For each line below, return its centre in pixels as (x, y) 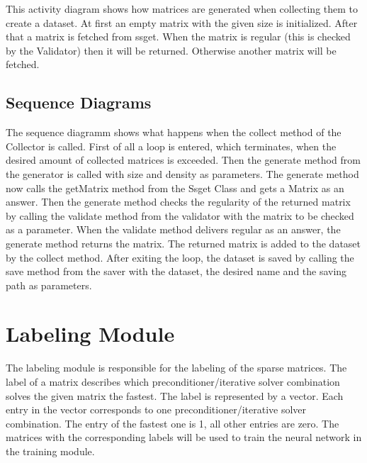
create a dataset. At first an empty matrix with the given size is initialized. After (182, 22)
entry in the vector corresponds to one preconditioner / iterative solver (156, 409)
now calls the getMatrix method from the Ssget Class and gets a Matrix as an (175, 188)
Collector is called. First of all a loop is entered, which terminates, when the (171, 146)
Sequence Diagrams (79, 102)
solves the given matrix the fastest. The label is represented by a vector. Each (175, 395)
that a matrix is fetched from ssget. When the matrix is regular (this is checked (178, 37)
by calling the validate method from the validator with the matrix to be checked (180, 215)
